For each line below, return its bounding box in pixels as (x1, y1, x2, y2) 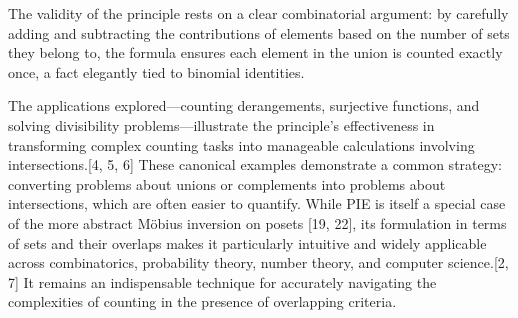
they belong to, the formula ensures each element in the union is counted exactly (8, 42, 503, 63)
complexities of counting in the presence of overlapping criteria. (8, 291, 397, 312)
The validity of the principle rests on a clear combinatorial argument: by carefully (8, 3, 509, 23)
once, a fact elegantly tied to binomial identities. (8, 61, 305, 82)
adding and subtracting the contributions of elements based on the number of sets (8, 22, 510, 43)
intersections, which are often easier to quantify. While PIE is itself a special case (8, 193, 506, 214)
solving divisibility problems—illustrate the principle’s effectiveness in (8, 114, 435, 135)
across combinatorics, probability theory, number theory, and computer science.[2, (8, 252, 509, 273)
